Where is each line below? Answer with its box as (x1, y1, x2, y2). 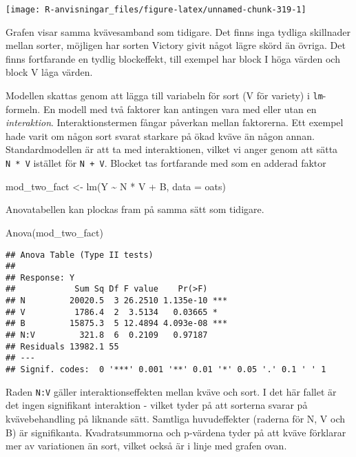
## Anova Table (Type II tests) (6, 250, 154, 260)
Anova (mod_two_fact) (6, 225, 103, 239)
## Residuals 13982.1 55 (6, 341, 119, 352)
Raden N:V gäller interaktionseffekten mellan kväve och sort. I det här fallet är (6, 384, 337, 398)
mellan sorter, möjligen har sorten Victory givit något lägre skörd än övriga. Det (6, 38, 346, 52)
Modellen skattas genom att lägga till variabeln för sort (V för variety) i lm (6, 88, 323, 103)
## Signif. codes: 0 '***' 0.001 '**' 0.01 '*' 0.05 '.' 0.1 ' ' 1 (6, 365, 326, 375)
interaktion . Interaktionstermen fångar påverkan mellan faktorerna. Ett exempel (6, 115, 344, 130)
